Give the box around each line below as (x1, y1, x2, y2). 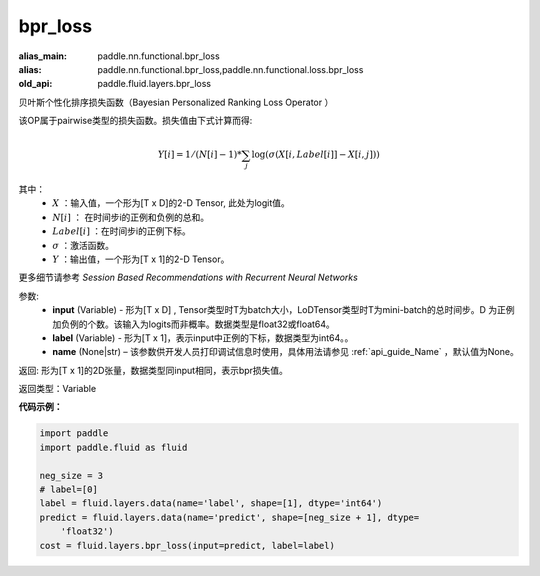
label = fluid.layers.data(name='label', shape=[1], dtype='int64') (39, 498, 383, 509)
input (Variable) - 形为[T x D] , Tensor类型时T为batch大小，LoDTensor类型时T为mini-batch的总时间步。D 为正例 (52, 304, 515, 316)
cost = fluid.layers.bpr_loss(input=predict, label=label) (39, 540, 335, 551)
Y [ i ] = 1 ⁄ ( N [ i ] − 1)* (157, 149, 242, 160)
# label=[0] (39, 484, 99, 495)
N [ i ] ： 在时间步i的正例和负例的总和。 (52, 211, 210, 223)
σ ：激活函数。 (52, 239, 115, 251)
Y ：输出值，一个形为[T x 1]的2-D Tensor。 (52, 253, 230, 265)
